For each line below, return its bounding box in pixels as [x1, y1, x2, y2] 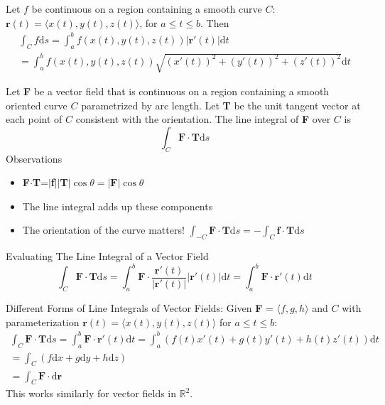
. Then [200, 15, 229, 30]
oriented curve [6, 97, 67, 112]
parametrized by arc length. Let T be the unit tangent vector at [81, 97, 361, 112]
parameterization [6, 314, 80, 329]
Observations [6, 151, 63, 166]
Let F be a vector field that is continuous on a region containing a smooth [6, 84, 330, 99]
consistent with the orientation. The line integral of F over [75, 112, 331, 126]
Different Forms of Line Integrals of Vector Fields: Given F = [6, 301, 273, 315]
